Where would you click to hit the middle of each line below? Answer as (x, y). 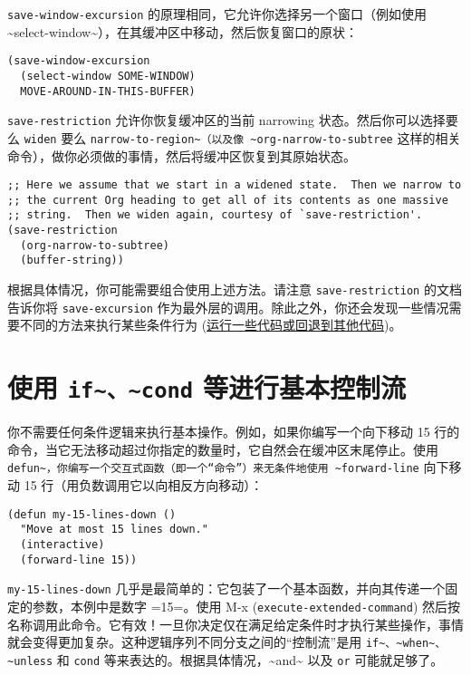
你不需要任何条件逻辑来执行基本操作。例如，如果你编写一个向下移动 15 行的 (234, 432)
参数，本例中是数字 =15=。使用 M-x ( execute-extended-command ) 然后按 (246, 606)
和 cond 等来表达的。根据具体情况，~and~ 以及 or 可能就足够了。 (250, 659)
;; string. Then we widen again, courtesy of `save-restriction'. (215, 215)
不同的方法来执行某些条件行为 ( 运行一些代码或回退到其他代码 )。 (211, 325)
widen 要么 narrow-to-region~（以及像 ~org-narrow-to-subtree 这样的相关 (242, 137)
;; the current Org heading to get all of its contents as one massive (228, 200)
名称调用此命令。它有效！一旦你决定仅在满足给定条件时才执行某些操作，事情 (235, 624)
